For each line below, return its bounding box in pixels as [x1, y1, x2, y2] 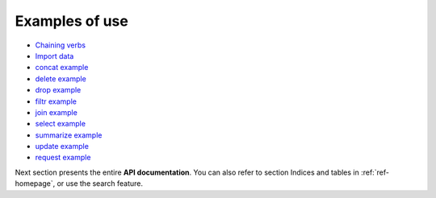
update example [35, 142, 89, 151]
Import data [35, 51, 74, 60]
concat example [35, 63, 89, 72]
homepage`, [15, 179, 56, 188]
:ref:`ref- [360, 167, 389, 177]
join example [35, 107, 78, 117]
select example [35, 119, 86, 129]
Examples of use [15, 12, 128, 30]
